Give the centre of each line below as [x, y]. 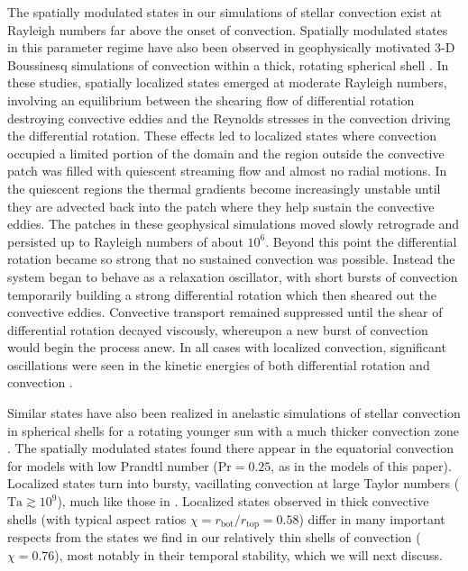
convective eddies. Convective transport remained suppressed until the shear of [225, 312]
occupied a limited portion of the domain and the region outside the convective [226, 153]
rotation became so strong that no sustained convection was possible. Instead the [231, 259]
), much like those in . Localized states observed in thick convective [243, 501]
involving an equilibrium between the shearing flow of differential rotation [211, 100]
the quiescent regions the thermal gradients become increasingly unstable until [224, 188]
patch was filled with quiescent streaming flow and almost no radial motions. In [227, 171]
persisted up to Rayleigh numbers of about [125, 241]
